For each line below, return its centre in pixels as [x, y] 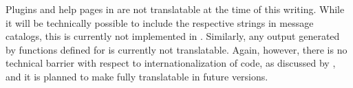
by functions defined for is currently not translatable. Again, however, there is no [176, 49]
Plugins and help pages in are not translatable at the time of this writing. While [175, 9]
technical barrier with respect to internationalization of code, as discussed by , [171, 63]
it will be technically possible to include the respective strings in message [160, 22]
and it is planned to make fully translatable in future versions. [137, 76]
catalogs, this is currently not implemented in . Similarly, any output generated [173, 36]
